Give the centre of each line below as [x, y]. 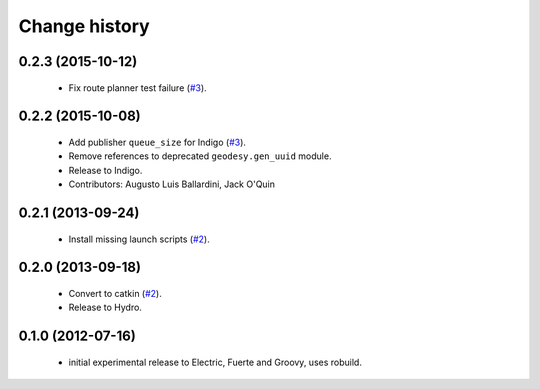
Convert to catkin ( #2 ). [115, 293]
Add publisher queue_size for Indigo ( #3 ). [157, 142]
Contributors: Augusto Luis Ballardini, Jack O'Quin [171, 184]
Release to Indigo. [105, 170]
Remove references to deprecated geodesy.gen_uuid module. [200, 156]
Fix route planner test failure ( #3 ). [137, 87]
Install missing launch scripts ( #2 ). [139, 239]
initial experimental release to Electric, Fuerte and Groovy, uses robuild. [215, 362]
